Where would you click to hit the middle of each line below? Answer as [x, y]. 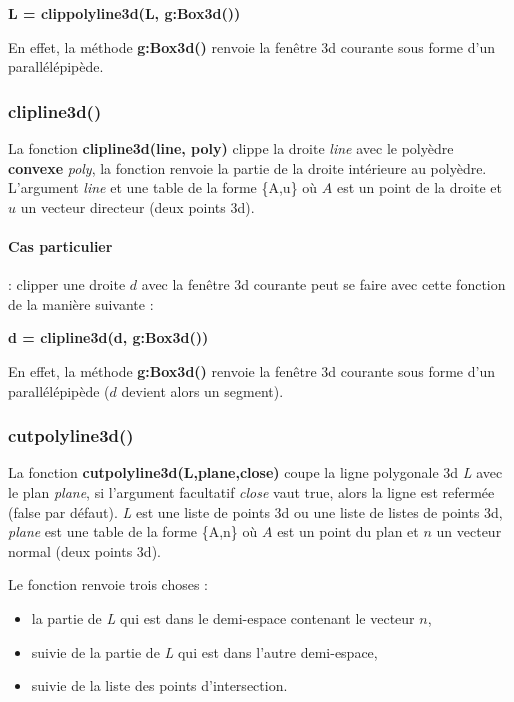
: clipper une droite [67, 284]
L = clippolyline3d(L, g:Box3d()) [124, 13]
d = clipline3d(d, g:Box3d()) [108, 337]
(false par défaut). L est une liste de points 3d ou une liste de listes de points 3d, [255, 511]
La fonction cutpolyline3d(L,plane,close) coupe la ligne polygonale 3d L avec [255, 472]
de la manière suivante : [81, 303]
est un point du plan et [348, 531]
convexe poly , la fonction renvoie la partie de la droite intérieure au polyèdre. [247, 167]
